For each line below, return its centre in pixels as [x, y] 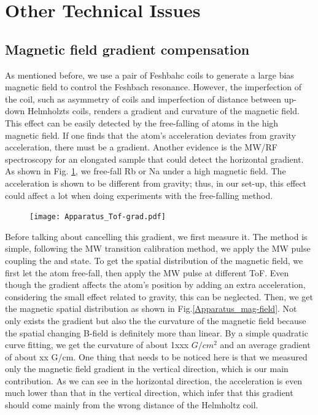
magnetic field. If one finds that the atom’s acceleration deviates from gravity [150, 135]
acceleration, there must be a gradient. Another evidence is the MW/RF [142, 147]
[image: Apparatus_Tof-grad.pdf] [98, 217]
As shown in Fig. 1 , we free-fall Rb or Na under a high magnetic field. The [145, 171]
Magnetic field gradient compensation [127, 49]
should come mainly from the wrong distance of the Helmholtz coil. [132, 405]
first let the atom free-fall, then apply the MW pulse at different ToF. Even [147, 272]
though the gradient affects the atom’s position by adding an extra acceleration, [155, 285]
